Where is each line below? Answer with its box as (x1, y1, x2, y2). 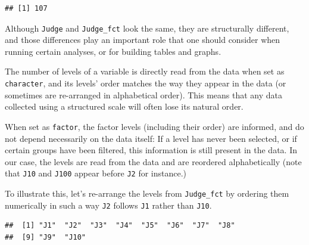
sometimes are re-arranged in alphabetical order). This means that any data (5, 88, 283, 101)
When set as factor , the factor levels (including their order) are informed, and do (5, 120, 304, 132)
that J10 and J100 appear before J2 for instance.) (5, 167, 187, 179)
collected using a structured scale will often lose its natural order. (5, 100, 244, 113)
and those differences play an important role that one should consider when (5, 33, 280, 46)
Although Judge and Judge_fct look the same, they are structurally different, (5, 21, 289, 34)
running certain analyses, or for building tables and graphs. (5, 45, 221, 57)
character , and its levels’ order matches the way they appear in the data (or (5, 77, 286, 89)
